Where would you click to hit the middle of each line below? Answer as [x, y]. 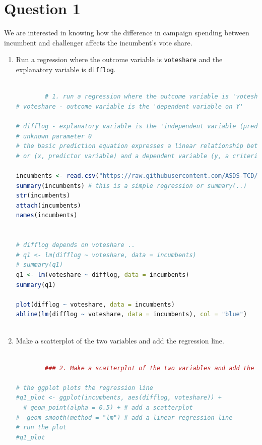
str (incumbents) [43, 196]
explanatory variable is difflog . [66, 69]
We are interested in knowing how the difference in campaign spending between [127, 33]
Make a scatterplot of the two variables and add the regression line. [120, 341]
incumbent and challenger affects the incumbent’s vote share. [98, 42]
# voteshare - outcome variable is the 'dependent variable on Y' [129, 106]
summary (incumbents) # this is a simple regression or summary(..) [131, 186]
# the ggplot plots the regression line [84, 388]
